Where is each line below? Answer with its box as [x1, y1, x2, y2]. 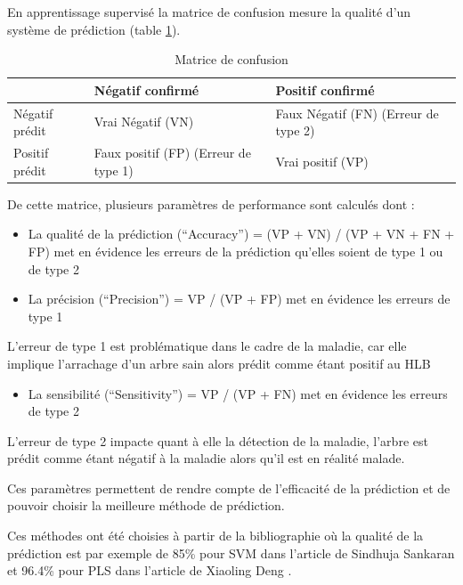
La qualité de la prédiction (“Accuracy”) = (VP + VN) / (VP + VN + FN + [28, 224, 455, 243]
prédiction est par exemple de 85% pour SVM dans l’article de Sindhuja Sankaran [7, 543, 455, 562]
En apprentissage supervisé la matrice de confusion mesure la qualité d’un [7, 3, 411, 20]
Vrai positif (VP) [275, 151, 369, 170]
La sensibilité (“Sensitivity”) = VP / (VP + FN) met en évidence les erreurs [28, 384, 448, 402]
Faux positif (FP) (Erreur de [93, 143, 251, 162]
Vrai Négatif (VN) [93, 112, 194, 131]
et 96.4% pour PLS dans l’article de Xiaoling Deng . [7, 561, 292, 580]
